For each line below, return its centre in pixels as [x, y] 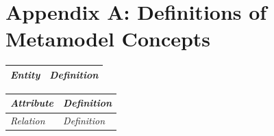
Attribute [32, 103]
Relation [28, 121]
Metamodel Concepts [108, 39]
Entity [25, 74]
